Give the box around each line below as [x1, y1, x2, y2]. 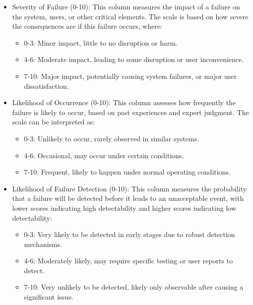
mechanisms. [24, 239, 63, 249]
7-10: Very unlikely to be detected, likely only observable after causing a [24, 282, 244, 292]
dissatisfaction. [24, 80, 69, 91]
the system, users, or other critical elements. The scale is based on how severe [12, 11, 249, 21]
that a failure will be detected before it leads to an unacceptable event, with [12, 193, 244, 203]
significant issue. [24, 292, 73, 302]
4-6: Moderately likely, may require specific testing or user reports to [24, 255, 233, 266]
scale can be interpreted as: [12, 117, 95, 127]
